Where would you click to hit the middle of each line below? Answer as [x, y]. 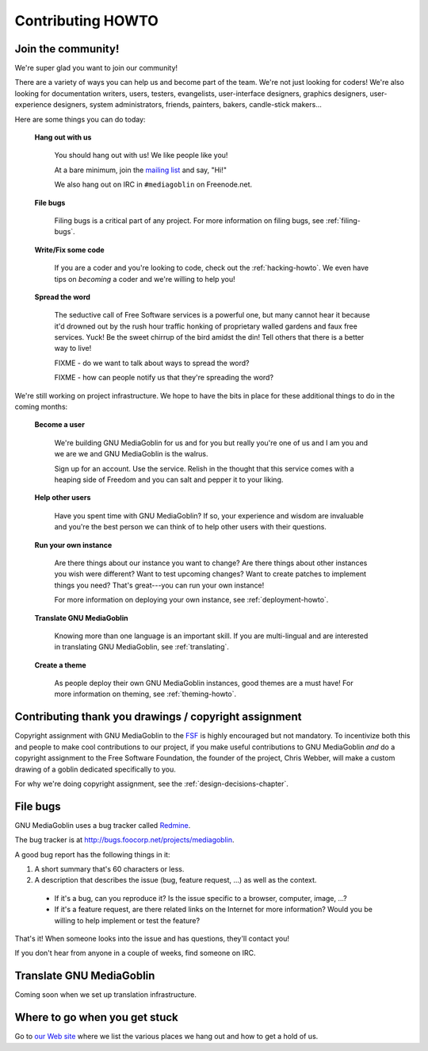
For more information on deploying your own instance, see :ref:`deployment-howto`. [191, 600]
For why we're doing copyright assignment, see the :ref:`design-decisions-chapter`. [152, 783]
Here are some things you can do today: [80, 119]
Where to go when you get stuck [96, 1017]
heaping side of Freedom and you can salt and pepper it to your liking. [169, 479]
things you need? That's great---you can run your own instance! [159, 585]
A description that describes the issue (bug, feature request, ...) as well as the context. [176, 880]
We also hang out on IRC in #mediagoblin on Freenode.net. [153, 185]
